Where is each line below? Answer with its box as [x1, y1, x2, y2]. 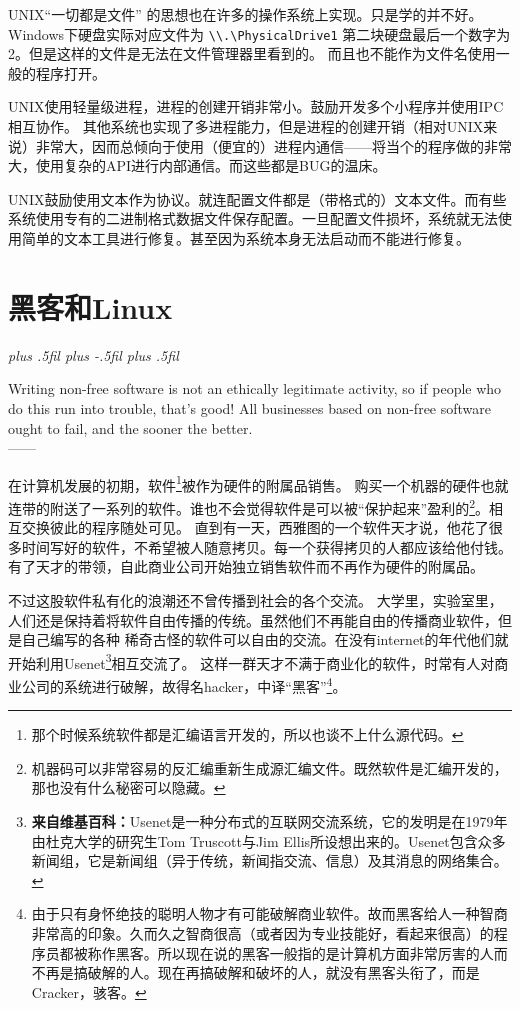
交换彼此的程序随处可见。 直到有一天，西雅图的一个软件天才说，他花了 [21, 517, 489, 538]
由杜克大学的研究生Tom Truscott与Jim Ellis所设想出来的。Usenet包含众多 [31, 830, 506, 851]
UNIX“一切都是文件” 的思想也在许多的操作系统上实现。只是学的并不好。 [8, 4, 483, 24]
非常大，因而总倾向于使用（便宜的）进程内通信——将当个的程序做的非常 [35, 135, 512, 156]
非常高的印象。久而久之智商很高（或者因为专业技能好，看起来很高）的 [31, 923, 494, 943]
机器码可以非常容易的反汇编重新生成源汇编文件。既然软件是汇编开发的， [31, 757, 508, 778]
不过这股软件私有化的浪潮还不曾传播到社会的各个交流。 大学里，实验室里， [8, 589, 503, 610]
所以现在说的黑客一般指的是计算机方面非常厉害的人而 [157, 942, 508, 963]
